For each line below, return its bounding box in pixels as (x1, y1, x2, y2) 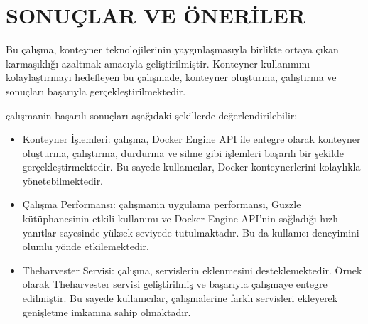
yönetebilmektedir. (22, 173, 104, 188)
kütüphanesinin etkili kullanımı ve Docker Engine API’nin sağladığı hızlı (22, 211, 338, 226)
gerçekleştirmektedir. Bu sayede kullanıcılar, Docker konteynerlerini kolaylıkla (22, 159, 361, 174)
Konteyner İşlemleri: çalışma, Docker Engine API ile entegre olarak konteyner (22, 131, 361, 146)
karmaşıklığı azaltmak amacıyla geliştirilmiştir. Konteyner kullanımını (6, 55, 310, 70)
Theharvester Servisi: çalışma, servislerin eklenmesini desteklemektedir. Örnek (22, 262, 362, 277)
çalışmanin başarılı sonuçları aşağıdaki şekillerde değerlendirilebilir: (6, 107, 298, 122)
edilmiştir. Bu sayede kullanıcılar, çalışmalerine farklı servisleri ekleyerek (22, 291, 338, 306)
